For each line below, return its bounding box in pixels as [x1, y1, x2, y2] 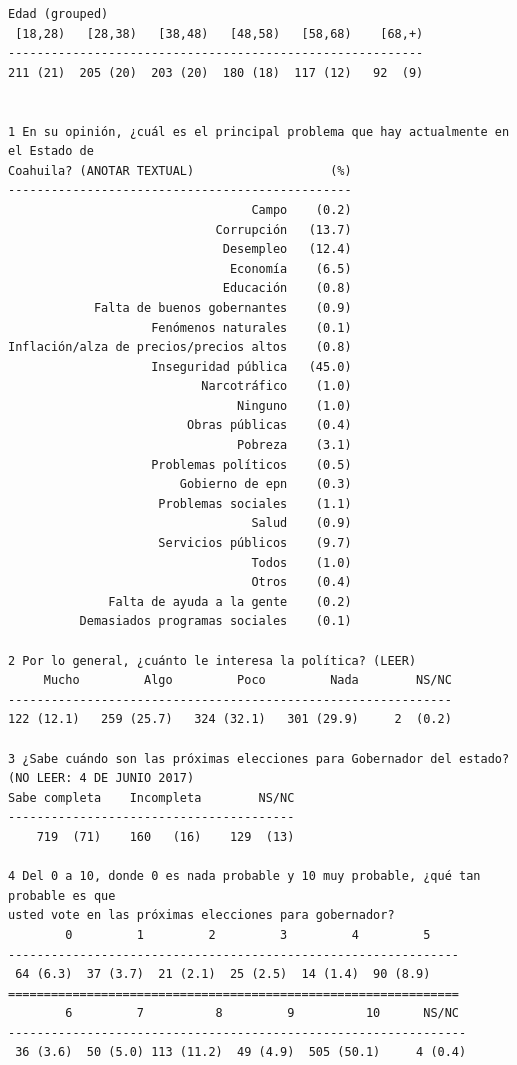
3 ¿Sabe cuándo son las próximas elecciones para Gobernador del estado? [8, 751, 510, 766]
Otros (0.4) [251, 575, 352, 590]
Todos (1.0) [251, 555, 352, 570]
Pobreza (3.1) [237, 438, 352, 453]
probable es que [8, 888, 116, 903]
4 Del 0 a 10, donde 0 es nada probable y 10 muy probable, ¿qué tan [8, 869, 481, 884]
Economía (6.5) [229, 261, 352, 276]
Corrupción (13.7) [215, 222, 352, 237]
